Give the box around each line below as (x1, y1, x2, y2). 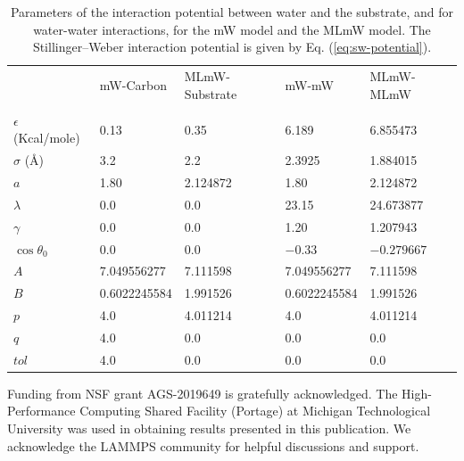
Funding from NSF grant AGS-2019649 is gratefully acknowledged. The (7, 383, 398, 402)
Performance (7, 401, 76, 420)
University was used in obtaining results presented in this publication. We (7, 419, 411, 438)
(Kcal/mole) (13, 128, 80, 147)
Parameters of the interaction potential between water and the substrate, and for (10, 3, 454, 21)
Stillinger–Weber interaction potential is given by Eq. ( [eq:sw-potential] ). (32, 37, 432, 56)
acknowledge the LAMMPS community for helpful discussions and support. (7, 436, 419, 455)
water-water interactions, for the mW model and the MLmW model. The (33, 20, 431, 38)
